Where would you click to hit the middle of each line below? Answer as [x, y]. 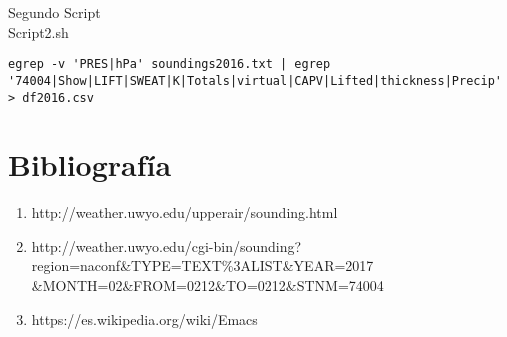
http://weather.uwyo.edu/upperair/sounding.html [184, 212]
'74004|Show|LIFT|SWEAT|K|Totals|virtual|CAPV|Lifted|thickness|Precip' [255, 80]
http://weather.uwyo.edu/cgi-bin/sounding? [166, 245]
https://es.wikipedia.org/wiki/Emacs [144, 318]
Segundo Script [54, 12]
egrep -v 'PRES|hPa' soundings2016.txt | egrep [169, 64]
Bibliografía [90, 164]
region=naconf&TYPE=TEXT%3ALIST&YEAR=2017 [202, 265]
